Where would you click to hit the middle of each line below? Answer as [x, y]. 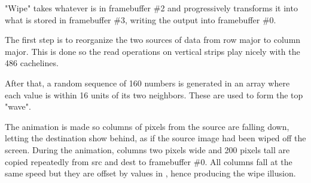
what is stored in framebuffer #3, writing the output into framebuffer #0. [141, 19]
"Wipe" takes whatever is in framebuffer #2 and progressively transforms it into [151, 8]
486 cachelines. [32, 63]
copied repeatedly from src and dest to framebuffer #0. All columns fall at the [149, 161]
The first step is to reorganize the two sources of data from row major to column [153, 40]
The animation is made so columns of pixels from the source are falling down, [147, 126]
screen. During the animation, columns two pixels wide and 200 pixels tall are [147, 149]
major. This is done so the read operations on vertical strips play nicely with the [153, 51]
